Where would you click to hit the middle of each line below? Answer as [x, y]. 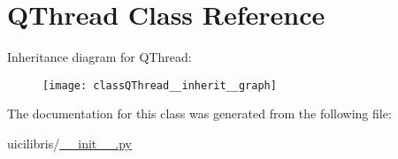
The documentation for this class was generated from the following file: [199, 114]
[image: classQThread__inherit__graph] [160, 85]
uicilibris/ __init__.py [69, 143]
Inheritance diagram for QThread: [99, 57]
